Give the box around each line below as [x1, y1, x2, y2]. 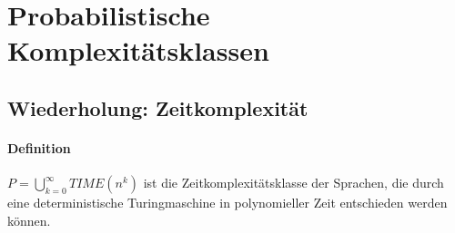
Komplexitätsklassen [7, 32, 269, 69]
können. [7, 210, 51, 229]
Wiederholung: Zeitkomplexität [7, 93, 308, 121]
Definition [7, 138, 71, 157]
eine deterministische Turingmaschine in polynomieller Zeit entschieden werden [7, 193, 448, 212]
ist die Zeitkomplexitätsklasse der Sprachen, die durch [143, 173, 444, 192]
